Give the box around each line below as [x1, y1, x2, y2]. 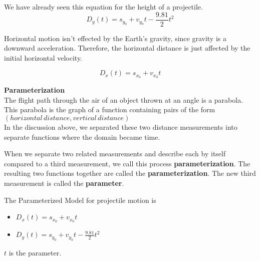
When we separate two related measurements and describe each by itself [4, 148, 226, 159]
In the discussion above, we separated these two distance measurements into [4, 122, 237, 132]
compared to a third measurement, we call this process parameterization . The [4, 158, 250, 168]
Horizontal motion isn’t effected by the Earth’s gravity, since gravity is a [4, 33, 226, 43]
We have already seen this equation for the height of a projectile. [4, 2, 203, 12]
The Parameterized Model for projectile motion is [4, 194, 156, 205]
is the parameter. [9, 247, 62, 257]
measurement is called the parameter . [4, 178, 124, 188]
